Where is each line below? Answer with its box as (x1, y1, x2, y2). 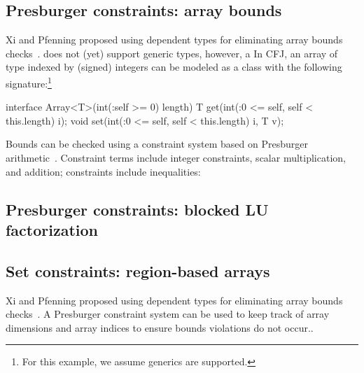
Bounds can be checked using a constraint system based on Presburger (6, 136, 308, 151)
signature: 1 (6, 73, 52, 90)
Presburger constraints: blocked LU (6, 198, 269, 220)
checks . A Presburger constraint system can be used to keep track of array (6, 307, 330, 321)
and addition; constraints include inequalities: (6, 164, 201, 178)
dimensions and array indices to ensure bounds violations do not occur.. (6, 320, 314, 335)
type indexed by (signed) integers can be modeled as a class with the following (6, 59, 342, 74)
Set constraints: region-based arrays (6, 260, 270, 281)
